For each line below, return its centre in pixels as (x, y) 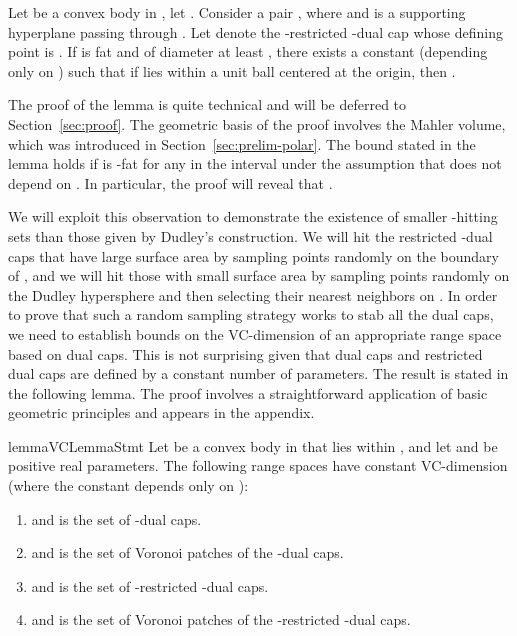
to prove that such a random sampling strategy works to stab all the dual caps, (251, 314)
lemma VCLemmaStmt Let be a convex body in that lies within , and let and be (253, 445)
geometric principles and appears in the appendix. (161, 412)
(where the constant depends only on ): (128, 485)
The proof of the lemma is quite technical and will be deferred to (207, 104)
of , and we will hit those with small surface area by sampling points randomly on (259, 275)
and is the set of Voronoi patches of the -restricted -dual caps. (221, 619)
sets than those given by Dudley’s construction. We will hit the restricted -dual (250, 235)
